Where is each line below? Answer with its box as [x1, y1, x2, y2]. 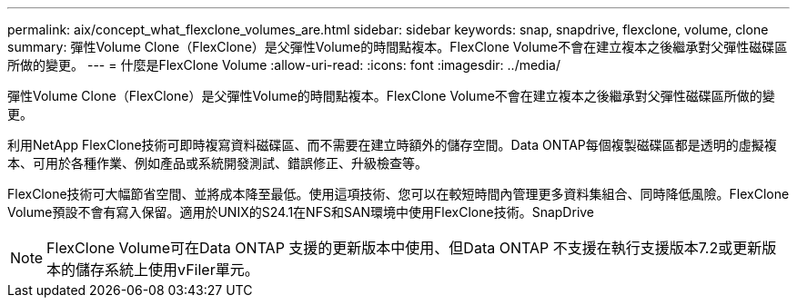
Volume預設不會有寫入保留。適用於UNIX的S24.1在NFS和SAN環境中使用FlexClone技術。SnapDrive [7, 204, 595, 220]
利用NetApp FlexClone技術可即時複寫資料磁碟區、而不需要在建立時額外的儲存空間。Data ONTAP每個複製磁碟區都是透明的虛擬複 [7, 137, 777, 152]
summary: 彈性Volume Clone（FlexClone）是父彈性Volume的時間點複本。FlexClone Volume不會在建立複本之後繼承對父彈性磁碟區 [7, 39, 788, 54]
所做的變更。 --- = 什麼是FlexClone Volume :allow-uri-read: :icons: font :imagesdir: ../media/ [7, 57, 560, 73]
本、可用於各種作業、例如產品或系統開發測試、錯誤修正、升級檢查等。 [7, 155, 428, 171]
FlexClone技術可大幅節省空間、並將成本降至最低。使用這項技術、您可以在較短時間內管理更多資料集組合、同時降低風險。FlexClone [7, 186, 790, 202]
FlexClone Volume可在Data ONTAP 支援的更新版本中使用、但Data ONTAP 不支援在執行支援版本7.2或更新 [46, 239, 762, 257]
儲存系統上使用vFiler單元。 [76, 261, 259, 279]
